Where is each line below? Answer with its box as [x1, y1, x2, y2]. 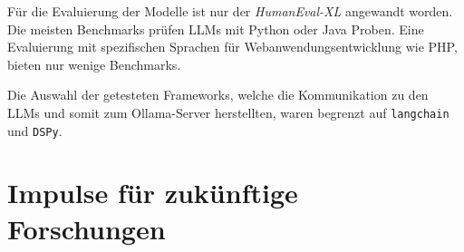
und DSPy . [7, 121, 63, 140]
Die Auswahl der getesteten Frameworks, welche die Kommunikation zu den [7, 85, 429, 104]
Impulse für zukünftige [7, 174, 298, 211]
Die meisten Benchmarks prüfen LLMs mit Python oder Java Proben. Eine [7, 19, 424, 38]
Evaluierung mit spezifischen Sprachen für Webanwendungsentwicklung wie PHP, [7, 37, 458, 56]
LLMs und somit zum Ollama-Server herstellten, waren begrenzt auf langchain [7, 102, 449, 121]
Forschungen [7, 209, 166, 247]
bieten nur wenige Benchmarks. [7, 54, 181, 73]
